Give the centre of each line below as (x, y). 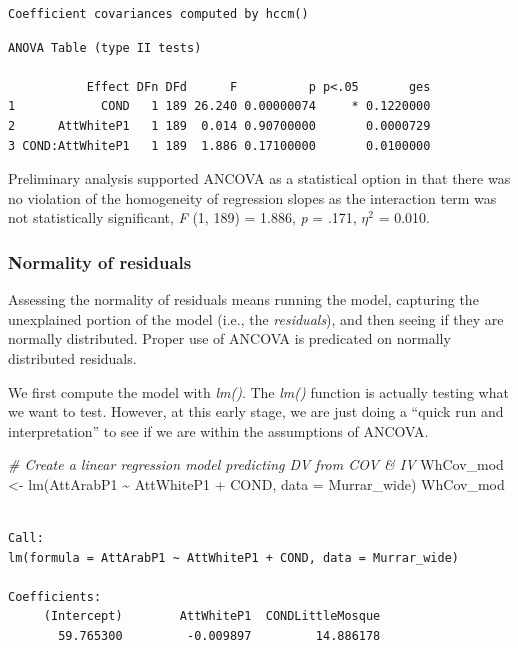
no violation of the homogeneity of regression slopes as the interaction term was (252, 197)
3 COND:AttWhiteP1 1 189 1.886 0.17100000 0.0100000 (219, 145)
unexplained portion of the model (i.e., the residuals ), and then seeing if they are (256, 318)
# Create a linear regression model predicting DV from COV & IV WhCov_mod (256, 464)
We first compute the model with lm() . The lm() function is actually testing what (258, 391)
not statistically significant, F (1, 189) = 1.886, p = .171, (182, 217)
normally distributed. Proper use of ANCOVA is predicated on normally (229, 338)
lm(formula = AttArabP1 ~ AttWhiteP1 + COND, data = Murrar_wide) (234, 557)
